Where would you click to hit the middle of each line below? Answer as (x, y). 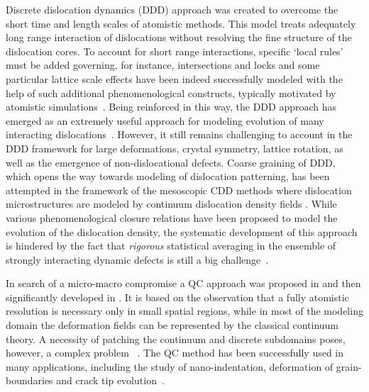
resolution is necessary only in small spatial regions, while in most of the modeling (184, 311)
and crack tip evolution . (110, 380)
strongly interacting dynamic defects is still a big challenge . (137, 259)
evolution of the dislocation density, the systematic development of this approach (182, 231)
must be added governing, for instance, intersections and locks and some (163, 65)
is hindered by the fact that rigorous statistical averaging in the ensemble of (171, 246)
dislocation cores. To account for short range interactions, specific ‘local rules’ (175, 51)
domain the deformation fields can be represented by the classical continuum (172, 325)
